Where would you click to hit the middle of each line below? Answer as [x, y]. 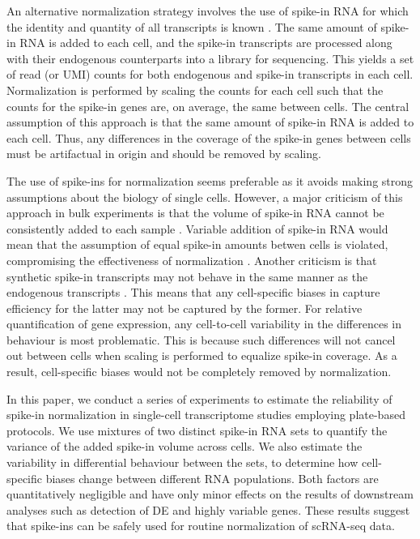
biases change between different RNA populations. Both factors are [212, 478]
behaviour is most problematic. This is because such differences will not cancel [201, 339]
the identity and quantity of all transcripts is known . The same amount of [192, 26]
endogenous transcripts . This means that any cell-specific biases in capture [193, 292]
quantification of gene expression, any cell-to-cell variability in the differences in [204, 324]
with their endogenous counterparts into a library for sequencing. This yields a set [210, 58]
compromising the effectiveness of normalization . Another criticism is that [192, 260]
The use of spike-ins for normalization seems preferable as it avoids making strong [210, 180]
